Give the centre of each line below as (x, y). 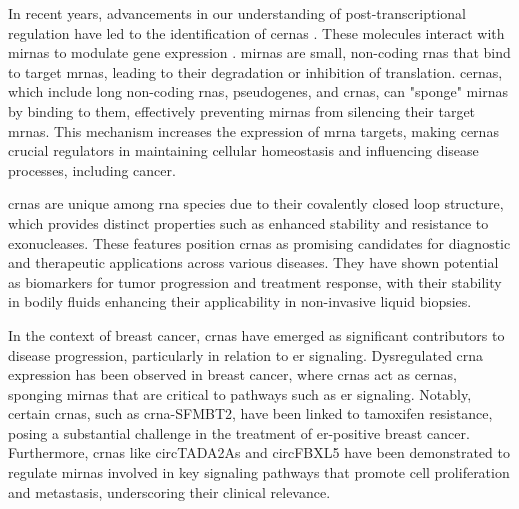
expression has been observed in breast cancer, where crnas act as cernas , (232, 374)
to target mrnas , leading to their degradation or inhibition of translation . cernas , (255, 71)
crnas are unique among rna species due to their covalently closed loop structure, (256, 203)
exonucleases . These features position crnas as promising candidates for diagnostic (259, 242)
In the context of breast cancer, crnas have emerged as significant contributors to (256, 334)
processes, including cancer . (92, 169)
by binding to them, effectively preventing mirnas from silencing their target (242, 110)
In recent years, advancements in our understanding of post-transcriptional (237, 13)
